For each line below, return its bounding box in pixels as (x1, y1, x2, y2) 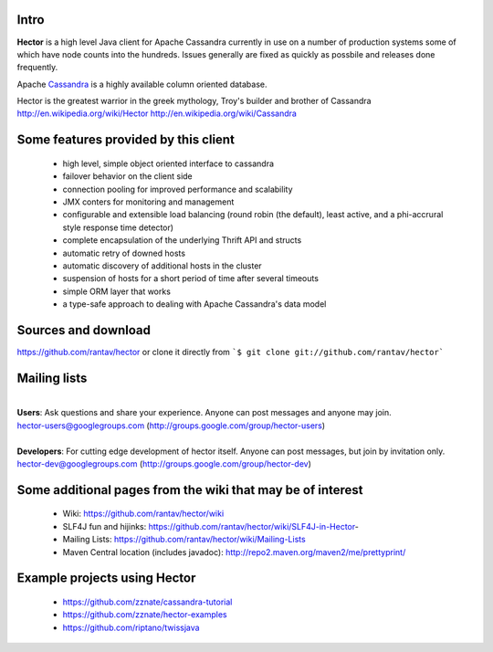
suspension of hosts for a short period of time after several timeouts (62, 273, 320, 284)
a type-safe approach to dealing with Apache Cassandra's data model (62, 299, 327, 310)
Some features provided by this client (16, 132, 235, 148)
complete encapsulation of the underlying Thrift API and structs (62, 235, 302, 246)
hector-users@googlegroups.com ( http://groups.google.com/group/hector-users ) (16, 420, 326, 431)
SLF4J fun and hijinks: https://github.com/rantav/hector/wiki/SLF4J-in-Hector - (62, 521, 360, 531)
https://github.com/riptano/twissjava (62, 622, 200, 633)
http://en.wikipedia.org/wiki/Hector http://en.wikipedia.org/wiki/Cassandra (16, 108, 297, 119)
